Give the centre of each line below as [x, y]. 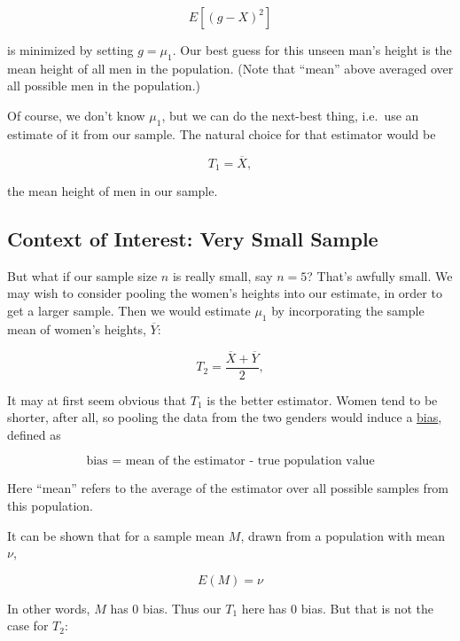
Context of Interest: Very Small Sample [193, 239]
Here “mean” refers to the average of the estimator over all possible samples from [228, 488]
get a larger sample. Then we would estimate [129, 311]
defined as [34, 434]
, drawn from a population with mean [343, 535]
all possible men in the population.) [104, 86]
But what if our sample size [82, 275]
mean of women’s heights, [77, 328]
